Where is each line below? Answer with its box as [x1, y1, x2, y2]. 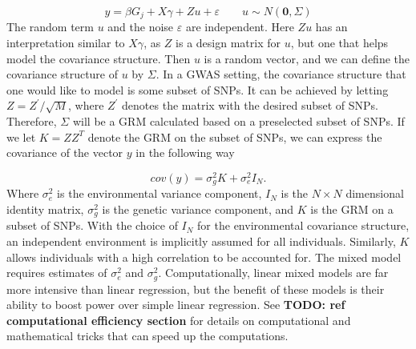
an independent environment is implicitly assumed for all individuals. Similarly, [6, 232, 396, 249]
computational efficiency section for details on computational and [6, 311, 351, 328]
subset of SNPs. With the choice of [6, 217, 178, 234]
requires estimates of [6, 264, 107, 281]
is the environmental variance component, [57, 185, 262, 202]
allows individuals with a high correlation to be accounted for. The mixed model [6, 248, 402, 265]
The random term [6, 18, 94, 35]
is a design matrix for [176, 34, 281, 51]
